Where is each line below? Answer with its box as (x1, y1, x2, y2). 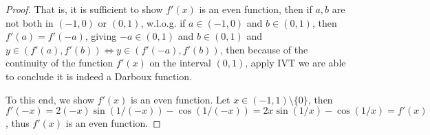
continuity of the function (6, 56, 114, 70)
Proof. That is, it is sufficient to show (6, 2, 163, 16)
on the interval (149, 56, 211, 70)
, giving (85, 29, 117, 43)
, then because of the (219, 42, 308, 56)
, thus (6, 116, 30, 130)
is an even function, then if (199, 2, 312, 16)
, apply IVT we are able (245, 56, 346, 70)
